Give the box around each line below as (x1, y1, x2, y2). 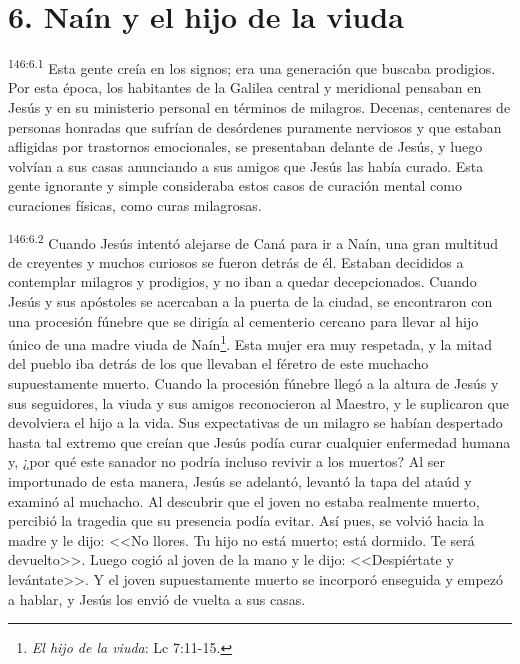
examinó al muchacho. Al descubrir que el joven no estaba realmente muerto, (8, 490, 480, 511)
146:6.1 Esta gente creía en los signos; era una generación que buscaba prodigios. (8, 55, 496, 78)
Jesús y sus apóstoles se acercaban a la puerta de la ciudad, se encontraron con (8, 290, 493, 311)
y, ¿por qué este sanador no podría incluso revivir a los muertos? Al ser (8, 451, 446, 472)
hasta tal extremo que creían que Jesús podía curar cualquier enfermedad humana (8, 431, 511, 452)
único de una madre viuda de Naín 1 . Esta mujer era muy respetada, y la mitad (8, 331, 492, 354)
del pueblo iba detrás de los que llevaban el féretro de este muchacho (8, 353, 429, 374)
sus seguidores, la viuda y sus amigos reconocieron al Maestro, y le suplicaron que (8, 392, 509, 413)
